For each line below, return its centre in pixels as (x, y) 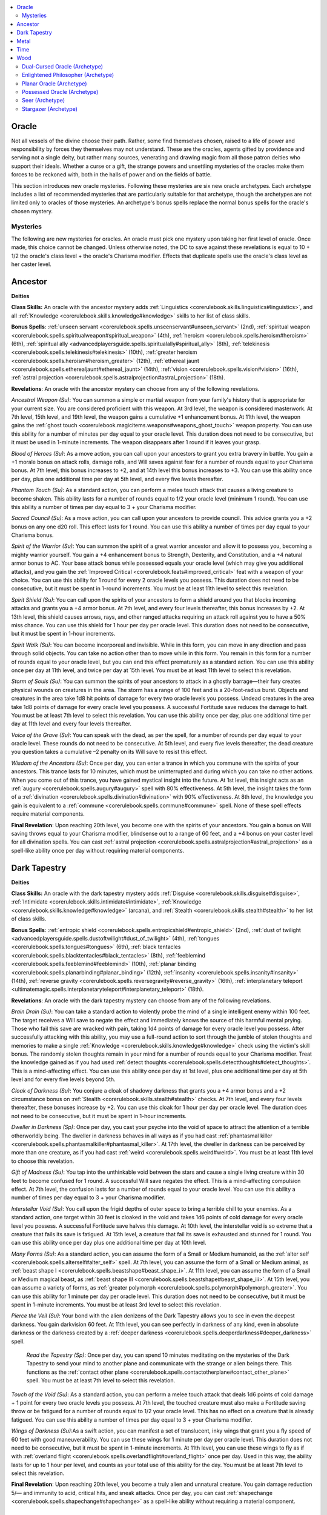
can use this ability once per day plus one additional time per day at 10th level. (109, 1243)
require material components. (48, 814)
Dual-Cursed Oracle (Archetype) (62, 66)
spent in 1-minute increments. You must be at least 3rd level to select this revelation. (116, 1305)
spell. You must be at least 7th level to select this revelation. (101, 1380)
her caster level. (31, 264)
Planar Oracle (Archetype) (54, 83)
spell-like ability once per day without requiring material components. (98, 850)
